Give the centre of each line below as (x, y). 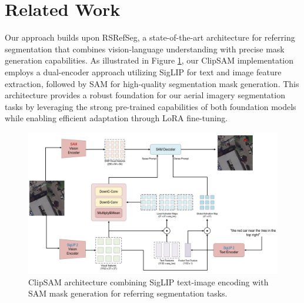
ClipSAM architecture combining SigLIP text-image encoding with (148, 282)
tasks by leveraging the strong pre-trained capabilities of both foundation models (151, 106)
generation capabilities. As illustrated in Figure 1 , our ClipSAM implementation (149, 60)
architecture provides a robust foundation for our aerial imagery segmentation (145, 95)
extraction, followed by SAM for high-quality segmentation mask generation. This (152, 83)
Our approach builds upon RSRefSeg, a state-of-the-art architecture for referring (150, 37)
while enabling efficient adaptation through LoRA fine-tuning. (116, 118)
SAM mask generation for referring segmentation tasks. (128, 293)
